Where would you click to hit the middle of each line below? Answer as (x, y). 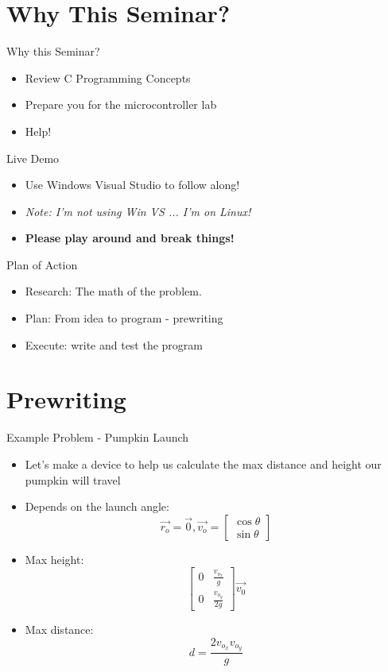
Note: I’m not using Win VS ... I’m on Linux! (138, 211)
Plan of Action (42, 264)
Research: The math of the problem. (113, 291)
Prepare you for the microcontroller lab (121, 104)
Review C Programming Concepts (108, 77)
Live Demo (33, 158)
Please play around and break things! (130, 238)
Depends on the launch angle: (97, 506)
